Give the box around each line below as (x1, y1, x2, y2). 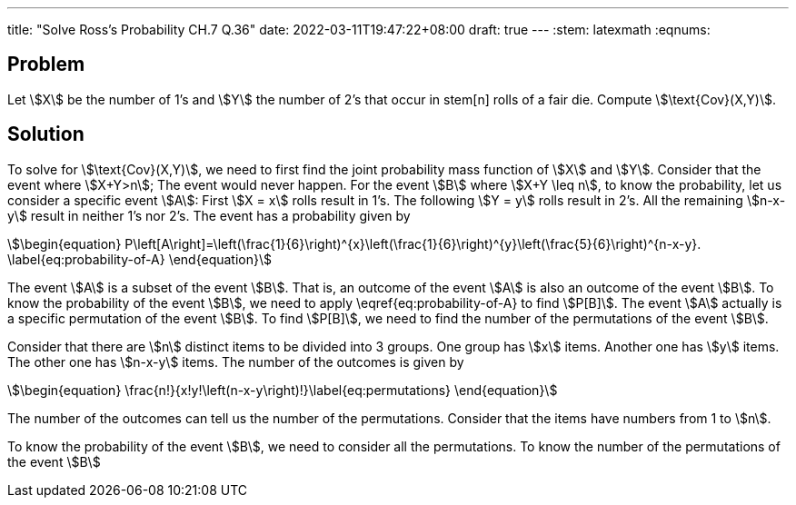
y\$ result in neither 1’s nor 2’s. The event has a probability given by (7, 207, 411, 223)
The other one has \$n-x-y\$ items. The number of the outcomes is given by (7, 353, 464, 370)
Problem (7, 53, 85, 76)
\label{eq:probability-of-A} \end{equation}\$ (7, 251, 273, 267)
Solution (7, 123, 85, 146)
